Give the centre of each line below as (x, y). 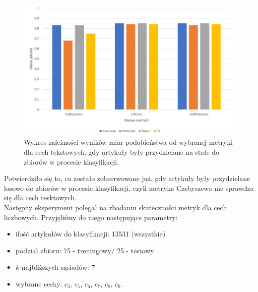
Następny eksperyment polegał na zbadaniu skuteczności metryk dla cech (116, 207)
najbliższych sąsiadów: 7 (58, 267)
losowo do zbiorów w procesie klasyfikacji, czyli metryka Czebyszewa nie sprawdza (129, 188)
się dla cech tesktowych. (40, 198)
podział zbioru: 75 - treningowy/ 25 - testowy (85, 250)
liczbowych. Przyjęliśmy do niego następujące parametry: (91, 217)
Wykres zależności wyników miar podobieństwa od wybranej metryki (128, 142)
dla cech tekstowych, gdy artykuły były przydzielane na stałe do (122, 151)
